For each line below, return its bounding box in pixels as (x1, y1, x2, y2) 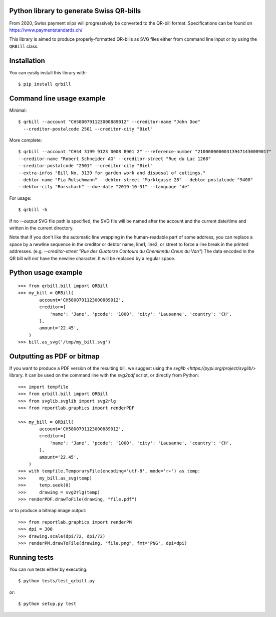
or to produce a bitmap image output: (9, 508, 87, 514)
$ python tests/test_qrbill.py (18, 578, 95, 584)
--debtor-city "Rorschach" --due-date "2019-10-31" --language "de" (18, 184, 190, 190)
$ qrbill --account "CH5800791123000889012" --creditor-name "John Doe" (18, 119, 200, 125)
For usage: (9, 195, 32, 201)
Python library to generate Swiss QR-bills (9, 7, 141, 15)
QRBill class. (9, 43, 39, 49)
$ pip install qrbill (18, 81, 71, 87)
